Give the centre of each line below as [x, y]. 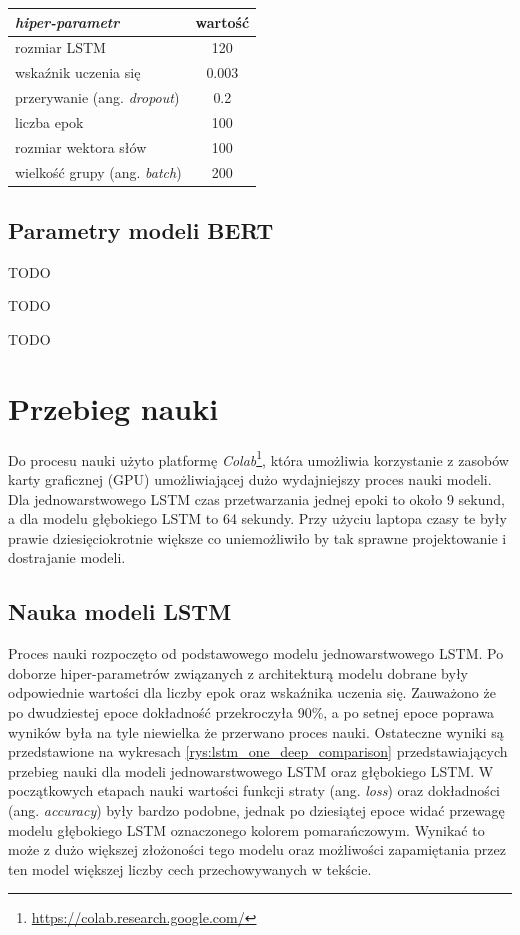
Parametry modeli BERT [141, 230]
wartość [222, 21]
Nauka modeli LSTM [120, 611]
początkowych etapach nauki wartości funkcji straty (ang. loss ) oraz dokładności [254, 790]
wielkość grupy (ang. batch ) [98, 171]
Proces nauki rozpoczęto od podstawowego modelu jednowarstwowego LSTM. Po [256, 653]
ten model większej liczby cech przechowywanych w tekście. [190, 868]
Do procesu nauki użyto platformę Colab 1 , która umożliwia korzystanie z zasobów [258, 458]
